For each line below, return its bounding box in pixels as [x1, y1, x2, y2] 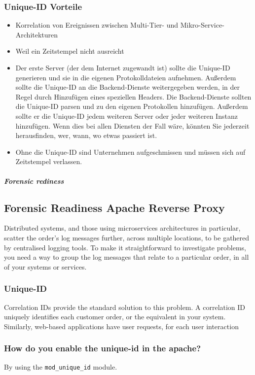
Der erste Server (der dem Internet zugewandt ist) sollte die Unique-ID [15, 63, 230, 72]
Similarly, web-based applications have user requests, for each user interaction [4, 321, 239, 331]
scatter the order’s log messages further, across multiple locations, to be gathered [4, 232, 250, 242]
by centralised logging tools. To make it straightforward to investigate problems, [4, 242, 246, 252]
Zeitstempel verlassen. [15, 156, 82, 167]
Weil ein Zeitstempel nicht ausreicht [15, 46, 124, 56]
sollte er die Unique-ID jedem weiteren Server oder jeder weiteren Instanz [15, 110, 238, 121]
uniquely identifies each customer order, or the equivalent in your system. [4, 311, 226, 322]
